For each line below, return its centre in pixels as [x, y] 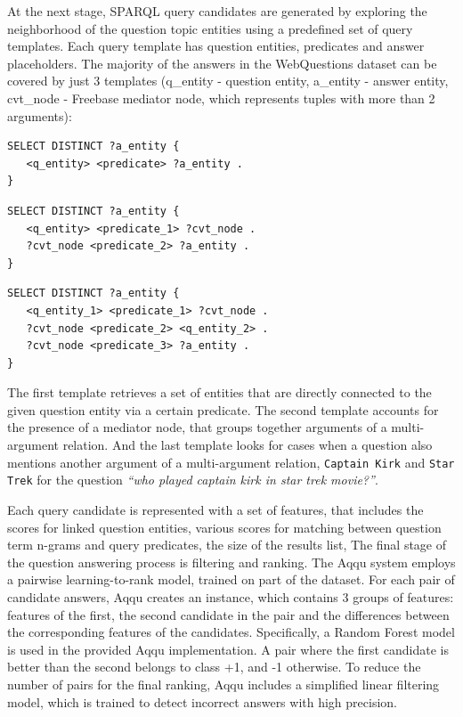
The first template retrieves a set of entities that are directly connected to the [219, 392]
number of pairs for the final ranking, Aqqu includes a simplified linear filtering [223, 684]
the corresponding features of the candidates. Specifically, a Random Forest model [231, 632]
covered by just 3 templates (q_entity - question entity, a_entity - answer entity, [228, 81]
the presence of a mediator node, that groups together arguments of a [197, 427]
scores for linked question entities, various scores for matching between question [224, 527]
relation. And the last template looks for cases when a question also [248, 445]
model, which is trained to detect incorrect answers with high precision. [202, 701]
